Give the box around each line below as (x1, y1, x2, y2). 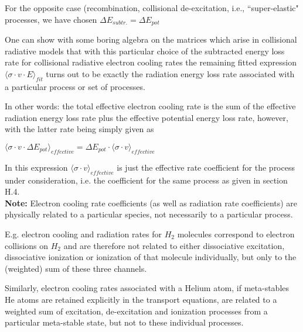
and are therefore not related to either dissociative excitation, (63, 239, 285, 251)
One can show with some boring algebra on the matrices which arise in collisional (5, 33, 297, 46)
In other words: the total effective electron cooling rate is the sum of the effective (5, 100, 296, 112)
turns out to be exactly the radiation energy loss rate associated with (46, 67, 295, 79)
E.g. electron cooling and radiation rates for (5, 227, 162, 240)
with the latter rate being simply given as (5, 123, 154, 135)
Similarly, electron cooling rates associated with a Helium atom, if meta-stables (5, 282, 290, 294)
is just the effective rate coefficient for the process (117, 161, 295, 173)
